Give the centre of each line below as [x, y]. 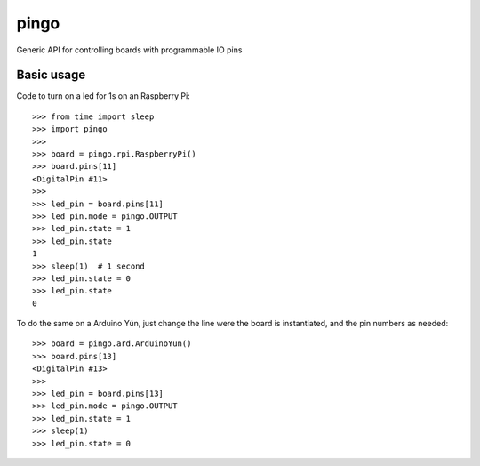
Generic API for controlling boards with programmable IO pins [129, 50]
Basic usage [51, 75]
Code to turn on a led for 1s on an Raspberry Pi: [103, 96]
